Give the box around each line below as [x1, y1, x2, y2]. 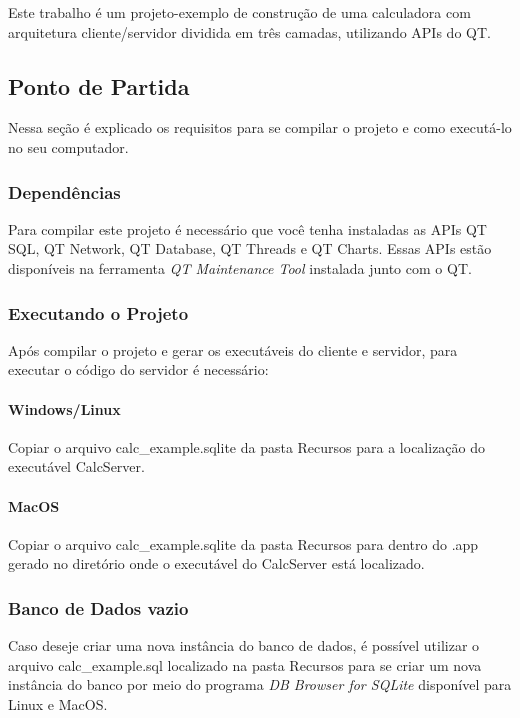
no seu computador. [8, 136, 129, 157]
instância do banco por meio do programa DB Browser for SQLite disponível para [8, 674, 512, 695]
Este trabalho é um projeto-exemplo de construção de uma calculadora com [8, 2, 471, 22]
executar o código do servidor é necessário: [8, 359, 269, 380]
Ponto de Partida [8, 70, 190, 101]
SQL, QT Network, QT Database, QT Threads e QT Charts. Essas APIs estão [8, 238, 492, 259]
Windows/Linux [8, 398, 121, 419]
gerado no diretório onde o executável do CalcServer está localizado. [8, 553, 425, 574]
